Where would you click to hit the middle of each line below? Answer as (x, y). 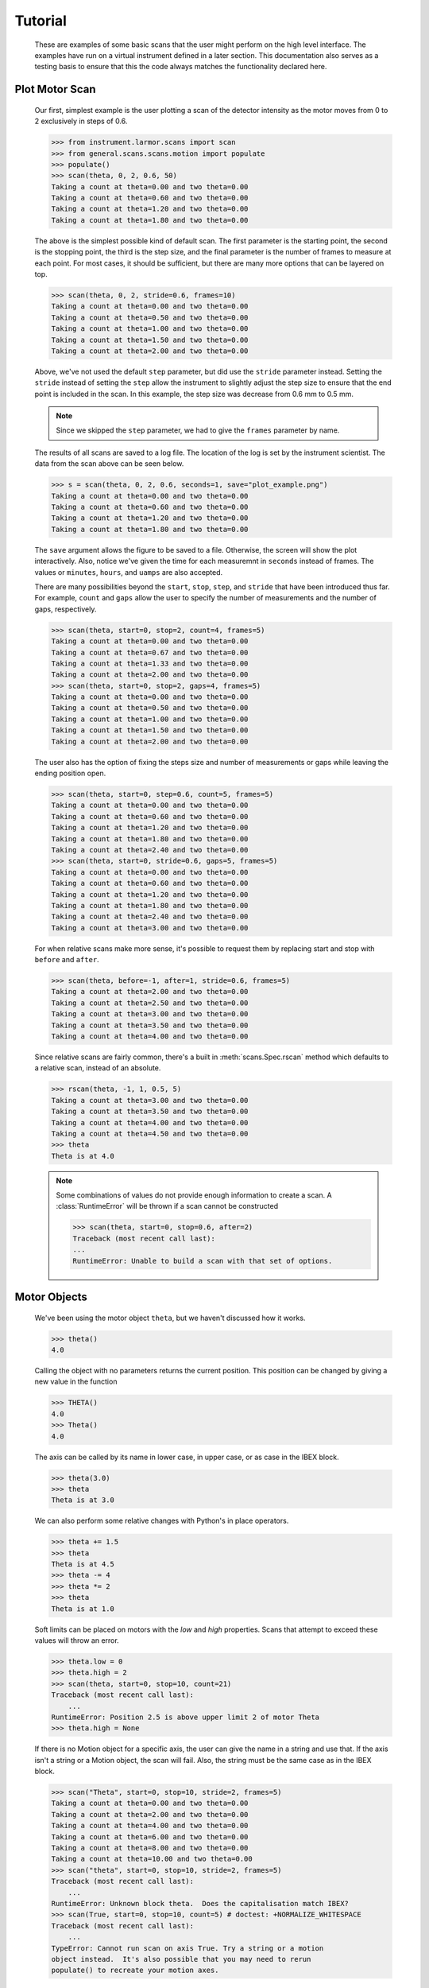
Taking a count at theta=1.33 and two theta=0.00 (150, 663)
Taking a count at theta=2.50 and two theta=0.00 (150, 1003)
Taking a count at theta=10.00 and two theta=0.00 (152, 1859)
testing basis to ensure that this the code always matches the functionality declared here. (181, 67)
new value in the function (76, 1382)
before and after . (67, 960)
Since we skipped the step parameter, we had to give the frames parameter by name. (198, 430)
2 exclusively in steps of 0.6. (81, 121)
